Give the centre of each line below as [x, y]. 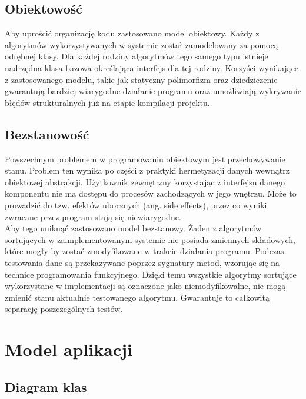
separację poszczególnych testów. [64, 309]
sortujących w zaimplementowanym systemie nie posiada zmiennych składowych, [150, 239]
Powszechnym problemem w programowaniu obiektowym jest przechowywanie [145, 159]
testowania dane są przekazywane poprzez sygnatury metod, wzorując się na [142, 262]
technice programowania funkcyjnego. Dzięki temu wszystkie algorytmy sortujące [151, 274]
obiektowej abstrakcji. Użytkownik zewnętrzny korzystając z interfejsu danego [145, 182]
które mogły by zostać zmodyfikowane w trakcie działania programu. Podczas [144, 251]
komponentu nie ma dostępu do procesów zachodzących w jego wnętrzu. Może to [151, 193]
